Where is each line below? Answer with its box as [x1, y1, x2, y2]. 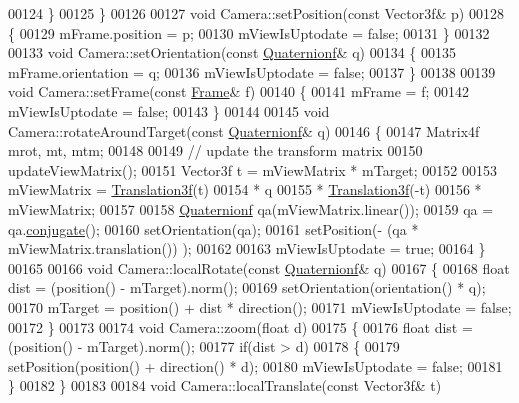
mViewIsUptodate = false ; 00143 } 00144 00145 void [8, 100, 330, 121]
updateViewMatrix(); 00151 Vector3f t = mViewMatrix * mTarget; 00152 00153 [8, 159, 498, 180]
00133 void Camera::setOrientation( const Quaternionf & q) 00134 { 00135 [8, 42, 456, 63]
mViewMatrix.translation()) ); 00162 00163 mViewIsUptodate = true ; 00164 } [8, 238, 486, 259]
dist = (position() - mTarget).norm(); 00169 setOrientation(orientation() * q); [8, 277, 486, 298]
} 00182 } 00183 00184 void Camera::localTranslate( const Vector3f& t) [8, 375, 442, 396]
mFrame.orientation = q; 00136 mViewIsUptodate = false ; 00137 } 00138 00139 [8, 61, 496, 82]
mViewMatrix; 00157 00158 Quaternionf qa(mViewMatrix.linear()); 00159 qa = [8, 198, 494, 219]
